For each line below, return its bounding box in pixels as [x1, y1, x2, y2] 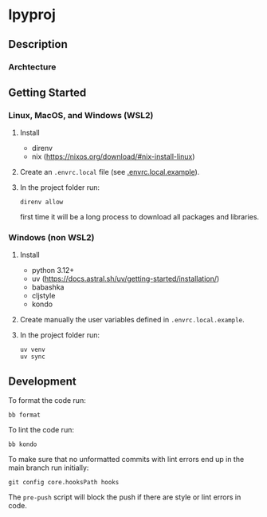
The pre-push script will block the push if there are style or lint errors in [8, 492, 241, 502]
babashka [31, 282, 65, 292]
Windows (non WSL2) [8, 232, 95, 243]
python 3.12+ [31, 266, 75, 275]
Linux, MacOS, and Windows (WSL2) [8, 109, 154, 120]
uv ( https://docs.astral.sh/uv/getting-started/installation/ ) [31, 274, 220, 284]
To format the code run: [8, 396, 86, 405]
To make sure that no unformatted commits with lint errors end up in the [8, 455, 245, 464]
